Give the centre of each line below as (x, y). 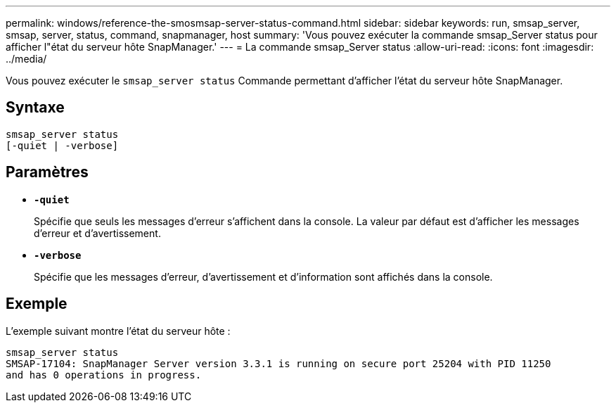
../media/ (26, 59)
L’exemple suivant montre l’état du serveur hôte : (118, 331)
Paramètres (47, 172)
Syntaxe (35, 108)
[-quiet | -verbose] (62, 145)
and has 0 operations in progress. (104, 375)
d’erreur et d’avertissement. (97, 233)
